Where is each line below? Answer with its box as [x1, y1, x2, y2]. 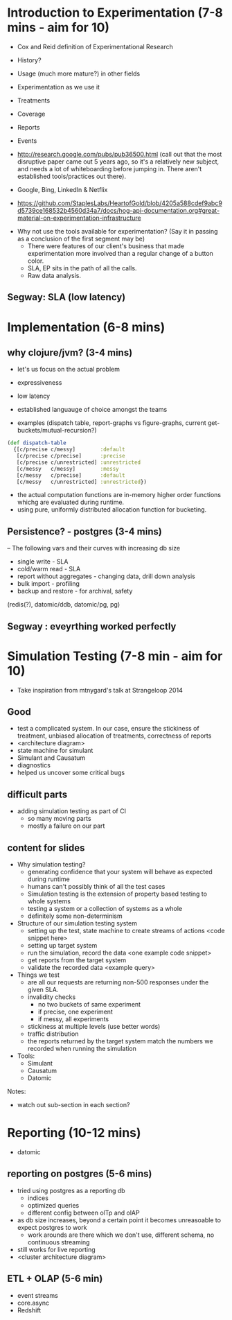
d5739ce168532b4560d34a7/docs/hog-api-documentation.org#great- [17, 206, 220, 214]
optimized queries [27, 1201, 80, 1209]
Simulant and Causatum [17, 754, 86, 762]
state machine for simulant [17, 747, 93, 755]
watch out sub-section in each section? [17, 1101, 130, 1109]
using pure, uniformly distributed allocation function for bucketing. [17, 505, 207, 514]
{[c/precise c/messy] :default [13, 446, 126, 453]
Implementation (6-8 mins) [7, 319, 166, 335]
